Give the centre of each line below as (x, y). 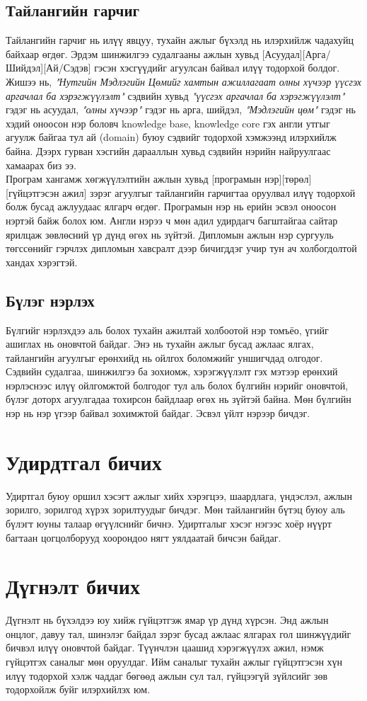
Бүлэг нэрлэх (50, 300)
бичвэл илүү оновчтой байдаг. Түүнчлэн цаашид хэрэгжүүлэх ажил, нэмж (165, 648)
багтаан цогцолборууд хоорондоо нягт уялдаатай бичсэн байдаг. (144, 537)
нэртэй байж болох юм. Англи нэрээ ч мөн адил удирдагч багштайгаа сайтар (172, 220)
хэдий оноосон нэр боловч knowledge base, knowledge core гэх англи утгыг (168, 123)
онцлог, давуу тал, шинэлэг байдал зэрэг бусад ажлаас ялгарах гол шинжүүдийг (179, 633)
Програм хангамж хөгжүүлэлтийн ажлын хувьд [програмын (134, 179)
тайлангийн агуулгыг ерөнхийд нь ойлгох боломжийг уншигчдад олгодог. (164, 357)
